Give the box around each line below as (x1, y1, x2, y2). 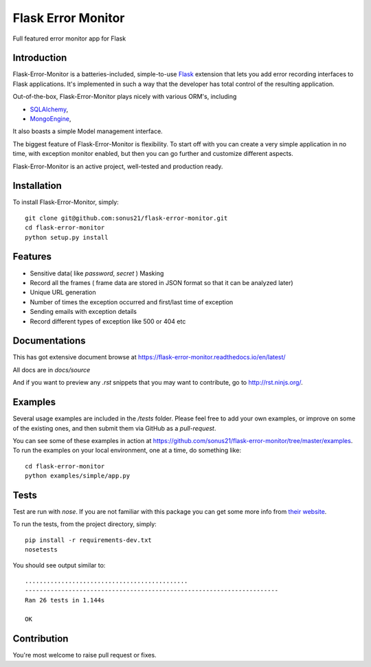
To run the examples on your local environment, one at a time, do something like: (12, 446, 242, 455)
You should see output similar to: (12, 561, 106, 569)
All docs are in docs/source (12, 365, 91, 374)
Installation (12, 180, 62, 192)
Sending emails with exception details (30, 308, 137, 316)
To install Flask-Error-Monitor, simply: (12, 198, 120, 206)
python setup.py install (25, 234, 109, 241)
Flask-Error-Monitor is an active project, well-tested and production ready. (12, 162, 223, 170)
